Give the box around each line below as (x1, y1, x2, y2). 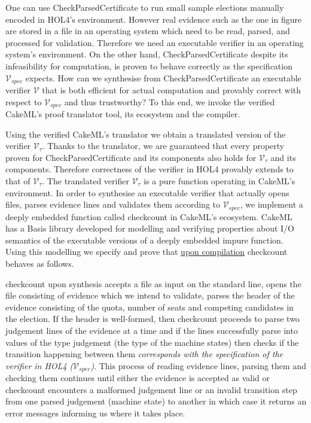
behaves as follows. (5, 257, 74, 270)
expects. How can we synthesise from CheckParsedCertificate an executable (25, 71, 301, 84)
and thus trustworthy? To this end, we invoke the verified (64, 95, 275, 108)
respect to (5, 95, 42, 108)
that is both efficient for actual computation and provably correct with (42, 84, 301, 96)
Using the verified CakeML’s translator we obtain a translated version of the (5, 127, 286, 140)
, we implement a (240, 198, 303, 211)
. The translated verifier (42, 175, 129, 187)
